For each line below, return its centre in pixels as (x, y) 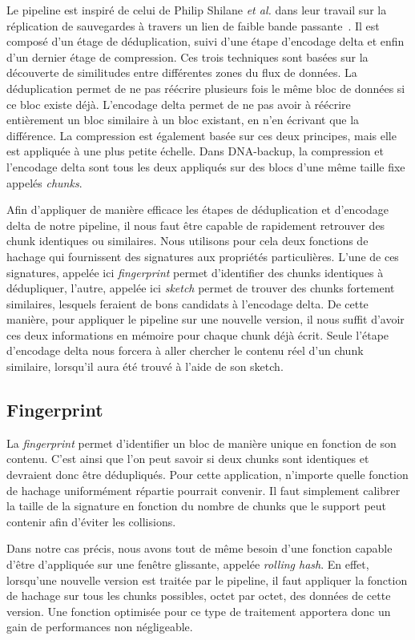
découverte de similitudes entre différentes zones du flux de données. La (182, 72)
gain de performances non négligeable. (100, 627)
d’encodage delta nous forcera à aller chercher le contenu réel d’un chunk (185, 350)
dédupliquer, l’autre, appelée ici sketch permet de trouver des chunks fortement (201, 288)
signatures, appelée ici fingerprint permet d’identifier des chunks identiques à (195, 272)
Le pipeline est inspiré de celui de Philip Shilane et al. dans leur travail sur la (197, 10)
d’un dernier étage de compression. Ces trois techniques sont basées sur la (187, 56)
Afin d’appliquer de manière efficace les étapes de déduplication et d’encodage (197, 209)
